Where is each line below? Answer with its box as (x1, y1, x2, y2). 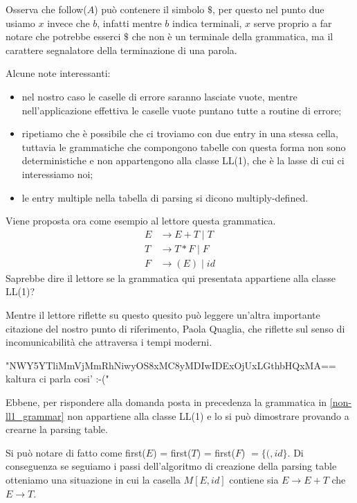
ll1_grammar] (6, 408, 64, 423)
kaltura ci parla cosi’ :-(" (6, 371, 109, 386)
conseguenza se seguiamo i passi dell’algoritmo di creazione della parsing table (6, 459, 337, 473)
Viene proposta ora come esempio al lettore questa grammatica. (6, 213, 276, 228)
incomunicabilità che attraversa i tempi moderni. (6, 335, 212, 349)
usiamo (6, 15, 35, 30)
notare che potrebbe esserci (6, 29, 121, 44)
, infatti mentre (97, 15, 162, 30)
